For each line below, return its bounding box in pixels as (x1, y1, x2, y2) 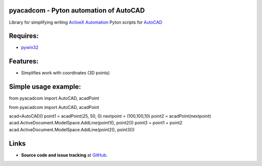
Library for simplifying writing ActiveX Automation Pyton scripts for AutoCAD (9, 19, 163, 25)
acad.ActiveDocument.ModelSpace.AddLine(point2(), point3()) (9, 126, 135, 133)
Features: (9, 57, 39, 65)
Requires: (9, 32, 39, 40)
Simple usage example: (9, 83, 81, 91)
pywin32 (21, 45, 39, 50)
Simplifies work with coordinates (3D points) (21, 70, 110, 76)
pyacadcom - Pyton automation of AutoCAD (9, 6, 145, 15)
